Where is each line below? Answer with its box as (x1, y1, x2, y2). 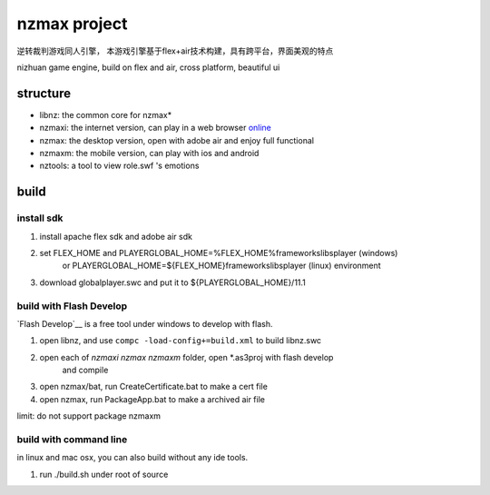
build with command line (16, 432, 128, 445)
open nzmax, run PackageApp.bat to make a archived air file (39, 393, 265, 404)
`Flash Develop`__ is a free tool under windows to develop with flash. (16, 318, 273, 329)
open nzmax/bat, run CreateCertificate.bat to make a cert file (39, 381, 268, 392)
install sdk (16, 212, 64, 224)
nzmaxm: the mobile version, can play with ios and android (39, 148, 260, 159)
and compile (62, 364, 109, 376)
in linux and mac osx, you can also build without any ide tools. (16, 452, 249, 463)
